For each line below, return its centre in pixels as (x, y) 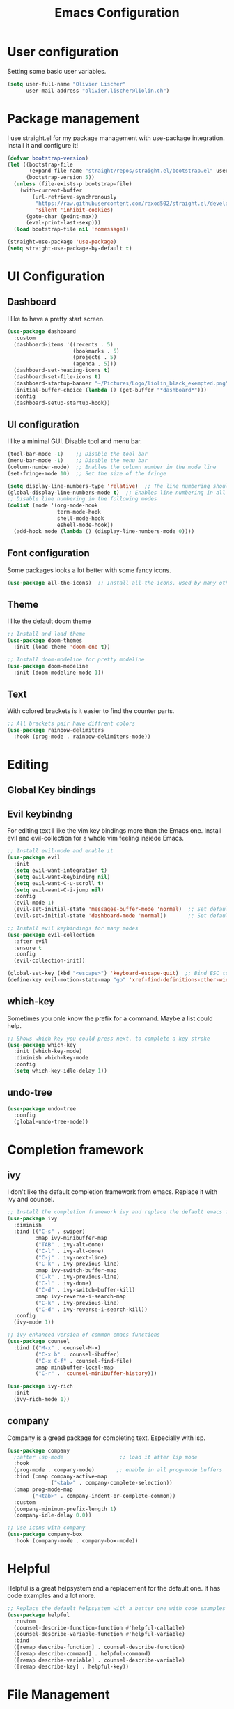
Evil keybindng (40, 814)
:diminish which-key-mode (51, 1058)
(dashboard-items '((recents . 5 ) (63, 344)
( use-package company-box (45, 1535)
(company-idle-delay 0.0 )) (53, 1515)
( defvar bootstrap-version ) (48, 158)
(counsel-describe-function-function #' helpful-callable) (100, 1628)
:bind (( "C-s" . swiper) (49, 1232)
